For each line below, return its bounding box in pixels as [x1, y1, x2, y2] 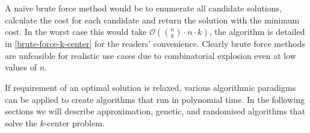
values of [5, 61, 37, 73]
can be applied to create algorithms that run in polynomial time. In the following [5, 93, 305, 105]
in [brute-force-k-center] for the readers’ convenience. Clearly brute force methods [5, 37, 306, 50]
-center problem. [44, 116, 105, 129]
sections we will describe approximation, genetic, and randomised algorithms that [5, 105, 306, 117]
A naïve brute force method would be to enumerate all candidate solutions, [5, 2, 282, 14]
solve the [5, 116, 37, 129]
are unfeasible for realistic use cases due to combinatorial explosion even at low [5, 49, 296, 61]
